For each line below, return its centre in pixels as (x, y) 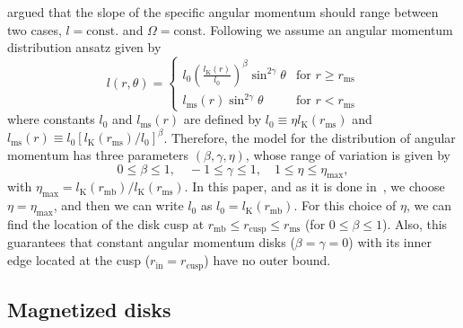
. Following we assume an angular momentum (328, 29)
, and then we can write (118, 205)
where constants (51, 119)
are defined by (223, 119)
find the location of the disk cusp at (106, 224)
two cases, (35, 29)
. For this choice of (345, 205)
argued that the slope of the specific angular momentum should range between (223, 12)
